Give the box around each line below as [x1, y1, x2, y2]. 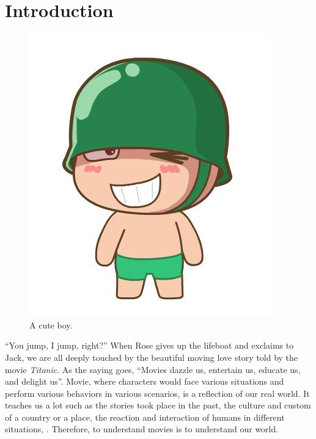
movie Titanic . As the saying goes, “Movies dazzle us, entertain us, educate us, [5, 363, 301, 376]
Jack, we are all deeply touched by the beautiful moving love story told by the [5, 350, 298, 363]
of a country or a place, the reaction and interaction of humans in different [5, 410, 285, 423]
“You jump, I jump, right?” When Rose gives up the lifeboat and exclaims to [5, 339, 294, 352]
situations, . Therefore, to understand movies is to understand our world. [5, 423, 279, 435]
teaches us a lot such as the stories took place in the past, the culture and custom [5, 399, 311, 412]
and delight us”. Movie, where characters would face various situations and [5, 375, 284, 388]
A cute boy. [29, 318, 73, 331]
